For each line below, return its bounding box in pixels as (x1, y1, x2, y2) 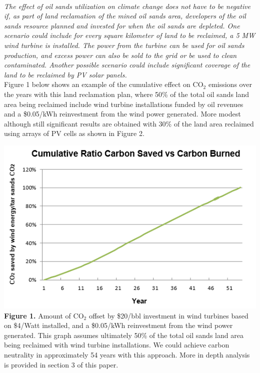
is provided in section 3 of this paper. (4, 359, 118, 369)
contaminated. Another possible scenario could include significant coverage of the (4, 59, 250, 70)
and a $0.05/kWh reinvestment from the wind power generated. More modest (4, 108, 241, 119)
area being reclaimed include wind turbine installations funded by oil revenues (4, 98, 243, 109)
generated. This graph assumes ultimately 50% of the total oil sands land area (4, 329, 243, 340)
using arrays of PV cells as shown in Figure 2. (4, 128, 144, 138)
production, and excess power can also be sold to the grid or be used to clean (4, 49, 237, 60)
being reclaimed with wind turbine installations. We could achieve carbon (4, 339, 229, 350)
